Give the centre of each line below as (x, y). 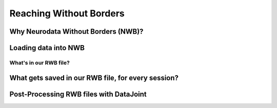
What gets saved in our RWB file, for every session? (94, 78)
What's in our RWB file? (40, 62)
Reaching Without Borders (67, 13)
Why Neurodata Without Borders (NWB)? (76, 31)
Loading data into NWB (47, 48)
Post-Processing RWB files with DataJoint (78, 94)
